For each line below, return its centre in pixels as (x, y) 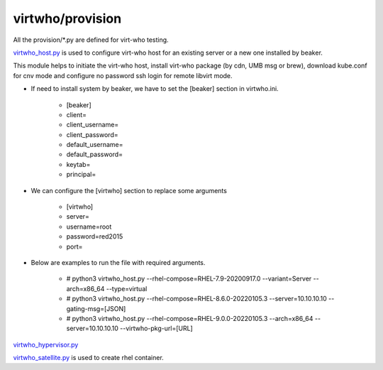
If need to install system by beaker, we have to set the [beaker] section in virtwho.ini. (155, 89)
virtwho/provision (67, 18)
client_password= (92, 134)
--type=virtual (127, 288)
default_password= (95, 154)
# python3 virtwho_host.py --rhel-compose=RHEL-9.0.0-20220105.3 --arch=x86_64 (190, 318)
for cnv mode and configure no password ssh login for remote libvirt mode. (123, 75)
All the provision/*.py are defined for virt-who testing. (91, 40)
